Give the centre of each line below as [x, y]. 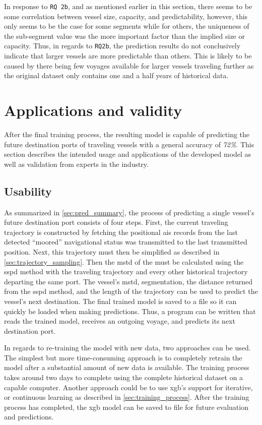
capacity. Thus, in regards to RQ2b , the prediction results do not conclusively [122, 46]
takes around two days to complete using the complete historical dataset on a [124, 377]
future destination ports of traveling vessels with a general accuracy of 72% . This [129, 144]
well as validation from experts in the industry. [76, 164]
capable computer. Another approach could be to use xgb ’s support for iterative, [128, 387]
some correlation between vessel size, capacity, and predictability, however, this [126, 16]
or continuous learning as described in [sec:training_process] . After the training [127, 397]
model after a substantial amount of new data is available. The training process [127, 367]
